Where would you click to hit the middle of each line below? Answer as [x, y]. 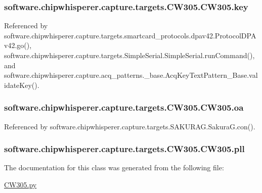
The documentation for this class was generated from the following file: [114, 167]
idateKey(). [22, 85]
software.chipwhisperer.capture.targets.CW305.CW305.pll [124, 149]
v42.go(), [18, 45]
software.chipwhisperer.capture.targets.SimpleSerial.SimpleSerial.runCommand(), [129, 55]
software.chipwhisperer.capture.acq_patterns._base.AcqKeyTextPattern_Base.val [131, 75]
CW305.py [20, 184]
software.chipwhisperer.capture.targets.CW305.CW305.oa [124, 107]
